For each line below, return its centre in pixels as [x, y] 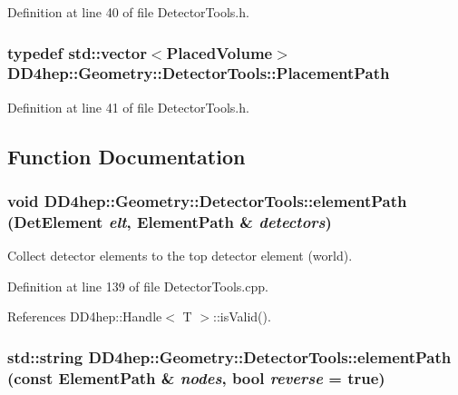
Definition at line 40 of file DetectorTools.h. [128, 12]
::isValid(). [242, 316]
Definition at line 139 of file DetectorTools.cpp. [138, 286]
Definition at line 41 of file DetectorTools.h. [128, 107]
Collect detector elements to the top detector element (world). [180, 256]
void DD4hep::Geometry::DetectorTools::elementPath [207, 201]
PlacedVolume [219, 52]
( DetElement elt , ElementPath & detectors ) [170, 221]
